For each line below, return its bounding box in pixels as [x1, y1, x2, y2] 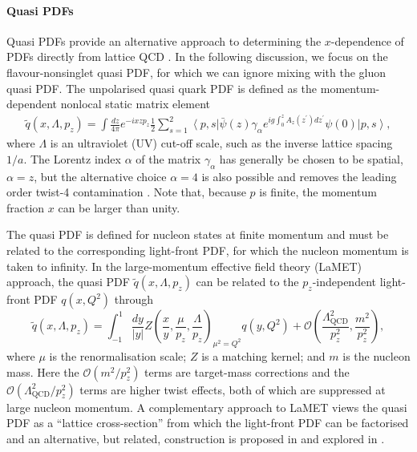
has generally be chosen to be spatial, [219, 150, 403, 167]
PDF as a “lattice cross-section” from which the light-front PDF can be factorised [6, 414, 409, 431]
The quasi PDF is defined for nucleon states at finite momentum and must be [6, 226, 389, 243]
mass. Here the [6, 363, 79, 380]
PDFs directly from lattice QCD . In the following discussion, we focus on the [6, 48, 388, 65]
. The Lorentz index [23, 150, 121, 167]
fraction [6, 199, 45, 216]
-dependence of [330, 32, 404, 49]
